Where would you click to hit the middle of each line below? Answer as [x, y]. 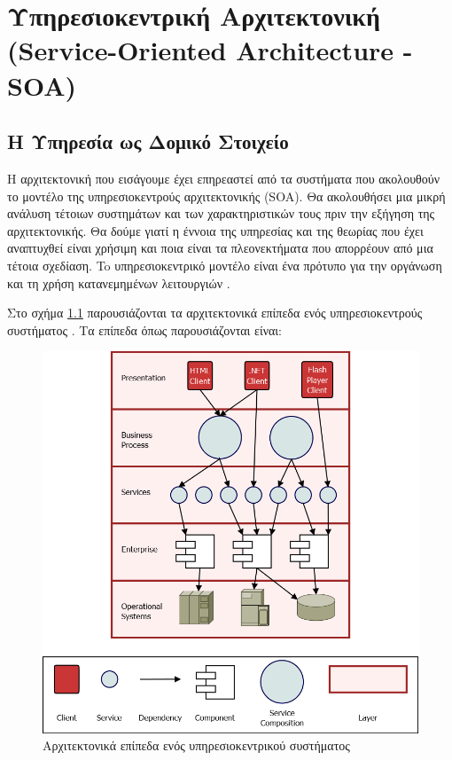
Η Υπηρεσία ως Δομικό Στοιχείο [148, 141]
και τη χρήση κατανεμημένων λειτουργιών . [119, 282]
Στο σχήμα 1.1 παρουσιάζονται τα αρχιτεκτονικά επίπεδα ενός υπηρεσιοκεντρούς [215, 313]
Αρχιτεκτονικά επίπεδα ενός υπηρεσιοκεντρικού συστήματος [196, 745]
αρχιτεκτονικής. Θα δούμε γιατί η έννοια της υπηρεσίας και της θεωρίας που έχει [215, 230]
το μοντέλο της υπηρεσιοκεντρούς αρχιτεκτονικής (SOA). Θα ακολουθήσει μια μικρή [226, 196]
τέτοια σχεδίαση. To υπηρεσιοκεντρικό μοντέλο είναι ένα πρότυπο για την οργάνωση [225, 265]
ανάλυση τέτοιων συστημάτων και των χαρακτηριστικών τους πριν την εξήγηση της [221, 213]
